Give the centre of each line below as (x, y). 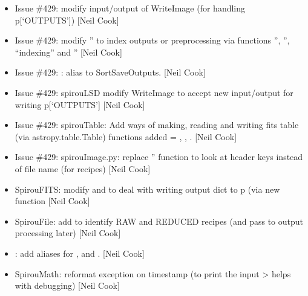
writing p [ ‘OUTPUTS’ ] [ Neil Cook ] (80, 104)
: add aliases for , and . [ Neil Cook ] (80, 253)
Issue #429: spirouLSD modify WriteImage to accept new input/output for (154, 92)
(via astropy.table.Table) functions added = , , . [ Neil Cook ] (126, 136)
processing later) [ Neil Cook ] (68, 233)
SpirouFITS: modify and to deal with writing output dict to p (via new (147, 189)
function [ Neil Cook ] (52, 201)
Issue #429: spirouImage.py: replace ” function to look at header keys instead (159, 157)
